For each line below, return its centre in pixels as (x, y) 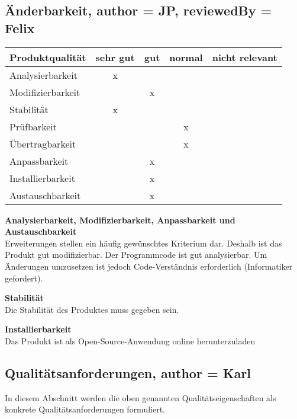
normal (186, 57)
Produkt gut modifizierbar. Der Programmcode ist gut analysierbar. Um (136, 255)
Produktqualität (48, 57)
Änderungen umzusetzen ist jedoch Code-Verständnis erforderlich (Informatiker (149, 266)
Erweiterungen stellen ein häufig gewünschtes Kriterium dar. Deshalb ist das (143, 243)
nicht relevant (245, 57)
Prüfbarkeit (33, 126)
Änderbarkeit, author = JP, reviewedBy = (138, 10)
